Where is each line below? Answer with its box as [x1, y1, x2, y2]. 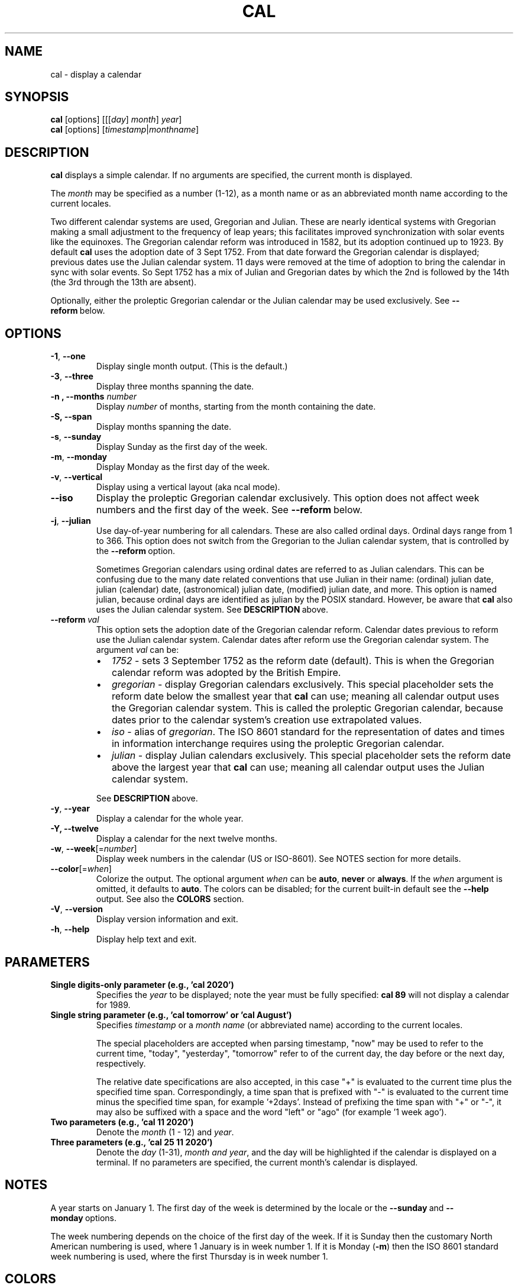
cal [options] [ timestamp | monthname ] [50, 124, 199, 135]
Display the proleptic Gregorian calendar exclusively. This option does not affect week [96, 492, 480, 504]
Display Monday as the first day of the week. [96, 462, 270, 472]
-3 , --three [50, 371, 93, 382]
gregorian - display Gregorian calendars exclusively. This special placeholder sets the [111, 678, 494, 691]
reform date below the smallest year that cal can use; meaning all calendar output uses [111, 690, 500, 703]
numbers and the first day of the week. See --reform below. [96, 504, 362, 516]
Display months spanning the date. [96, 421, 231, 432]
